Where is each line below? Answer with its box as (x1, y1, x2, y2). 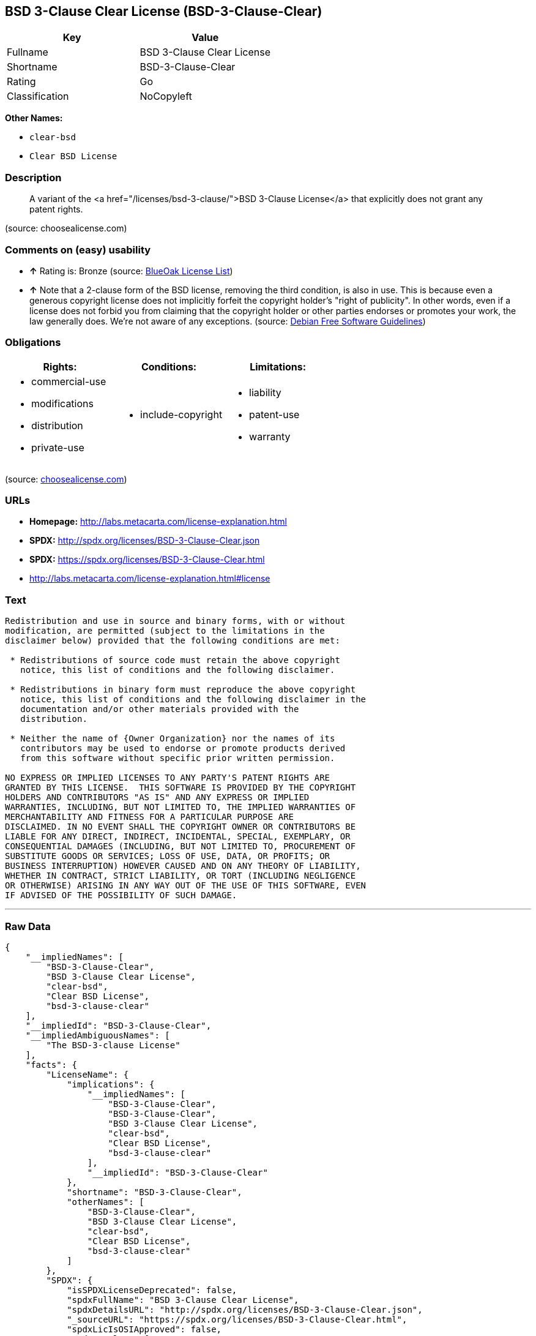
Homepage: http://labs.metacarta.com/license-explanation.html (29, 516, 287, 527)
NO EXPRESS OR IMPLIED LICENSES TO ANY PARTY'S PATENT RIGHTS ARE (5, 773, 330, 783)
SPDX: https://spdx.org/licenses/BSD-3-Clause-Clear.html (29, 554, 265, 565)
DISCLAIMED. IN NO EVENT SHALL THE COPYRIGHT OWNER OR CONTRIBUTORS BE (5, 822, 356, 832)
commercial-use (31, 375, 106, 388)
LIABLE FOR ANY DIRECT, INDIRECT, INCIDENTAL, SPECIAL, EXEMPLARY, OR (5, 831, 351, 842)
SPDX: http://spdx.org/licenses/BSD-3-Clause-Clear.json (29, 535, 260, 546)
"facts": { (25, 1059, 78, 1070)
